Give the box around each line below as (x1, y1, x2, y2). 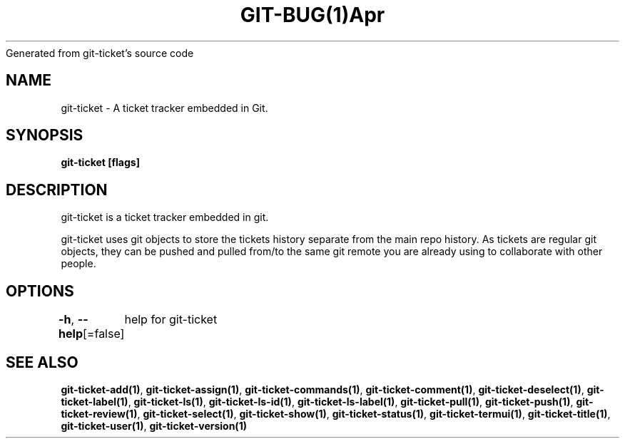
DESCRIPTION (6, 180, 108, 199)
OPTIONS (6, 282, 74, 300)
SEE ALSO (6, 353, 78, 371)
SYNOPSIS (6, 126, 83, 145)
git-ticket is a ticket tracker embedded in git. (61, 211, 269, 224)
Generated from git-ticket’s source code (6, 46, 194, 59)
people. (61, 257, 96, 270)
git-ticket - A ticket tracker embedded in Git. (61, 101, 268, 114)
